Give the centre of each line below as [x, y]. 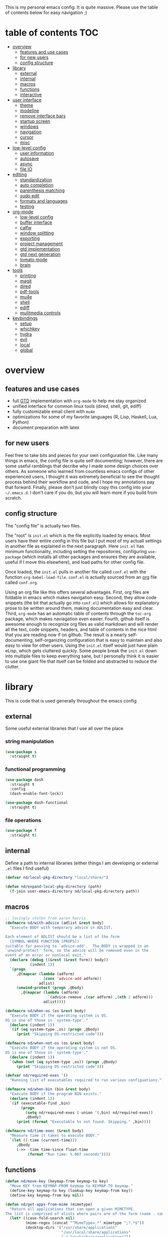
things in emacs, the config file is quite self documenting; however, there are [84, 460]
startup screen [35, 121]
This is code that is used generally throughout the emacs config [71, 700]
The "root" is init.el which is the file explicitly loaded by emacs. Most [78, 535]
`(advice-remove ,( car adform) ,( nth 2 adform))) [100, 997]
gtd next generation [40, 254]
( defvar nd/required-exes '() [37, 1076]
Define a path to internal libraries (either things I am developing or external [82, 863]
